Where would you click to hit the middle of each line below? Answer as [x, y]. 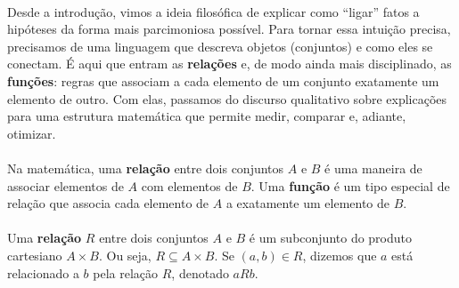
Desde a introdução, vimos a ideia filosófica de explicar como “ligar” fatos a [213, 11]
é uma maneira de [373, 168]
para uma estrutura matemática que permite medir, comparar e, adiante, [207, 116]
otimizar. [32, 133]
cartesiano [35, 255]
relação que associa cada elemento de [108, 203]
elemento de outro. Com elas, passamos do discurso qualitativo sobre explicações [227, 98]
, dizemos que [340, 255]
